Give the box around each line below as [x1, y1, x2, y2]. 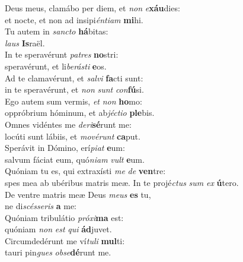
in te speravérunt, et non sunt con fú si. [5, 83, 144, 96]
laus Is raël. [5, 36, 45, 49]
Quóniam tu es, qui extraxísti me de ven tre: [5, 165, 166, 177]
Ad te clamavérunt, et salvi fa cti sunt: [5, 71, 143, 84]
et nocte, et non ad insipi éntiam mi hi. [5, 13, 143, 26]
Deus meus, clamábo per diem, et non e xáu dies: [5, 2, 180, 14]
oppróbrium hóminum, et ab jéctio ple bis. [5, 106, 155, 119]
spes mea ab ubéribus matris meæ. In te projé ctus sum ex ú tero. [5, 176, 239, 188]
